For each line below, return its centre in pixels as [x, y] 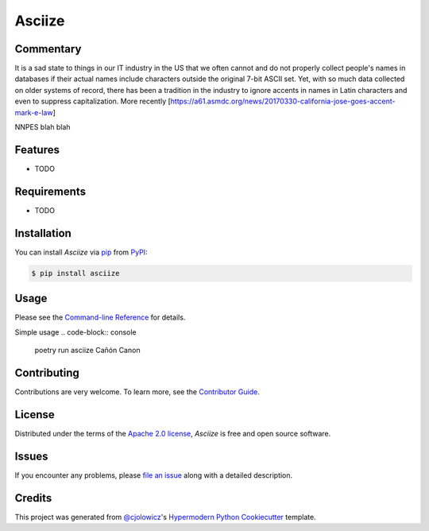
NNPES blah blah [43, 127]
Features [37, 150]
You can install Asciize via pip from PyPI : [81, 252]
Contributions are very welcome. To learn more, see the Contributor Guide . [137, 391]
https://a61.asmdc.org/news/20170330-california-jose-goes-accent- [283, 101]
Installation [43, 233]
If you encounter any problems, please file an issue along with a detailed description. [154, 475]
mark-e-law [34, 112]
